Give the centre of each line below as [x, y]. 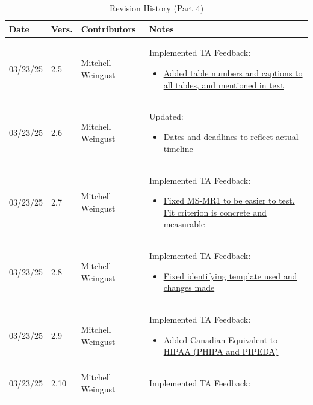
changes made [189, 288]
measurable [184, 224]
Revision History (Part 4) [156, 8]
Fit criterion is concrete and [215, 212]
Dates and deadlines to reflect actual [231, 137]
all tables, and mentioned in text [224, 84]
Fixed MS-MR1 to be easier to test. [229, 200]
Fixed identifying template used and [230, 276]
